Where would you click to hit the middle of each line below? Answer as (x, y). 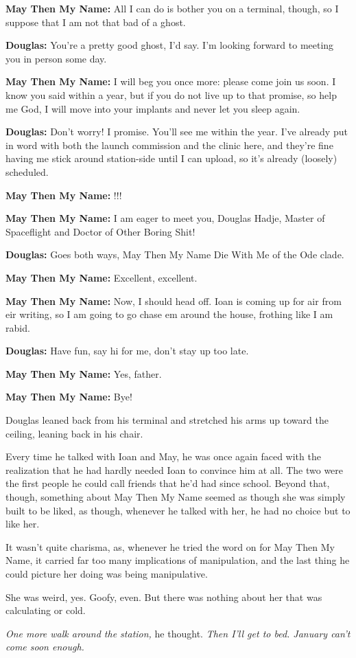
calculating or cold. (46, 610)
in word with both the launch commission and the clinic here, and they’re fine (169, 145)
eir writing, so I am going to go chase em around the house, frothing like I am (169, 314)
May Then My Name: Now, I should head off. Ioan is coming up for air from (174, 300)
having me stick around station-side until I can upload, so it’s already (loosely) (171, 158)
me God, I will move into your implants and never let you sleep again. (153, 108)
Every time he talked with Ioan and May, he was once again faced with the (163, 456)
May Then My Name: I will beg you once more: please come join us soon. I (171, 81)
